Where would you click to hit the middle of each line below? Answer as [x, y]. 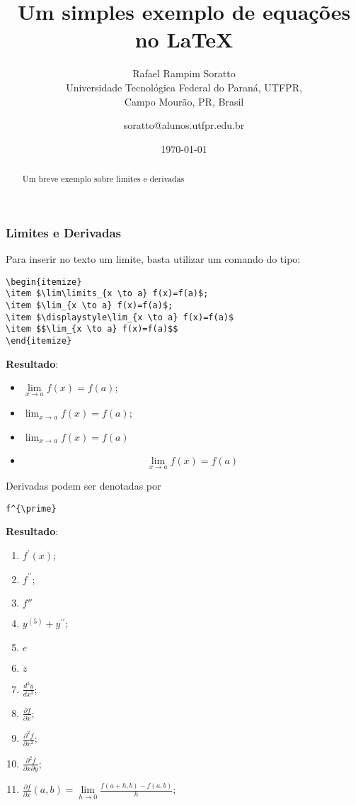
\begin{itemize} [44, 282]
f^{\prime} [31, 508]
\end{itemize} [39, 340]
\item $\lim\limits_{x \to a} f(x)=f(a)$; [107, 294]
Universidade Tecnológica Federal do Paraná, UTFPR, [184, 87]
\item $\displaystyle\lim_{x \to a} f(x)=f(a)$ [120, 317]
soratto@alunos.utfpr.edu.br [184, 125]
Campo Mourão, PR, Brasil [184, 101]
